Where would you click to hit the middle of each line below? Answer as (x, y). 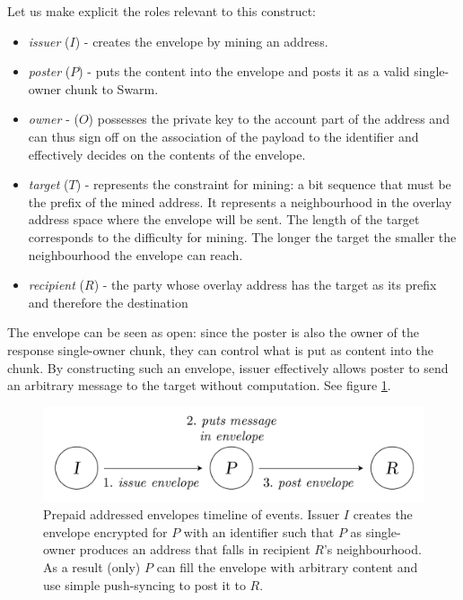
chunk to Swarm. (112, 88)
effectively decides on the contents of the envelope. (167, 154)
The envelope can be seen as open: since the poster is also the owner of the (213, 332)
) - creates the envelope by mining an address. (201, 41)
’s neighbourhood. (372, 549)
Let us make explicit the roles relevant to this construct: (162, 11)
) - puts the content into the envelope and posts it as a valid (244, 71)
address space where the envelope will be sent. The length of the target (224, 219)
